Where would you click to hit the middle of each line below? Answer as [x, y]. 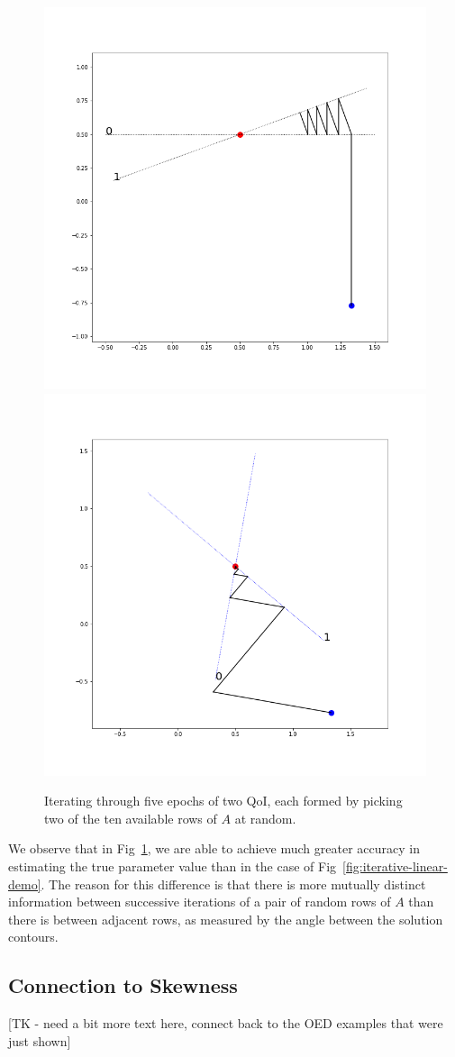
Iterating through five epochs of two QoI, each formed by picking [223, 801]
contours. [33, 937]
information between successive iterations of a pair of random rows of [200, 902]
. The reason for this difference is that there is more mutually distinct [233, 884]
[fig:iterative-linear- [395, 866]
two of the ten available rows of [131, 818]
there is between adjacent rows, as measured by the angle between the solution [226, 919]
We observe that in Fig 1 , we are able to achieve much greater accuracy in [214, 848]
